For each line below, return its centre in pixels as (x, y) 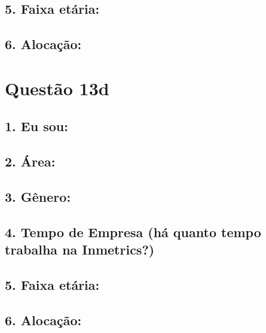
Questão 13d (57, 88)
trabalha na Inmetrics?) (80, 249)
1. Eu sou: (36, 126)
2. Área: (30, 161)
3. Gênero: (38, 196)
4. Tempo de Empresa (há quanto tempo (133, 231)
